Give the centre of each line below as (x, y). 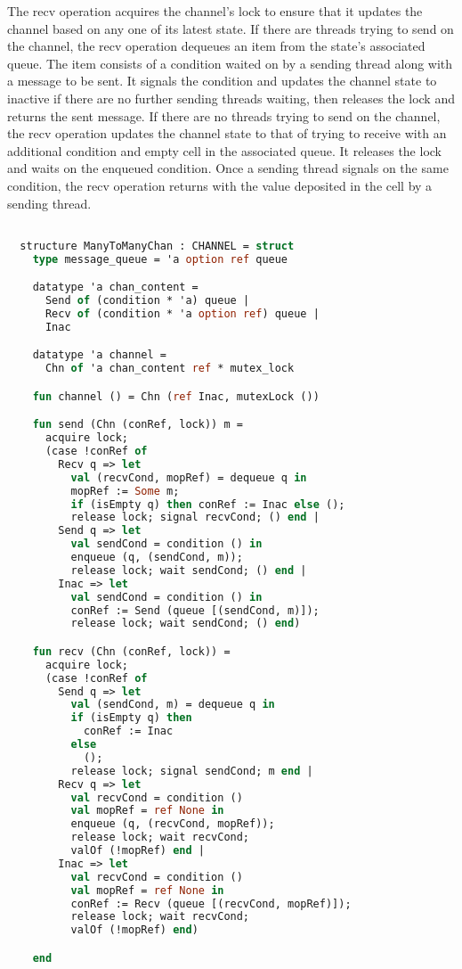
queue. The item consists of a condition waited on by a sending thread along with (230, 63)
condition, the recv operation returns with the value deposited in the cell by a (220, 185)
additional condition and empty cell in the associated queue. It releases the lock (224, 150)
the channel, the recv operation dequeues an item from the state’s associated (216, 46)
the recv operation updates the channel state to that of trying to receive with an (227, 133)
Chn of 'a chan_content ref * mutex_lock (170, 369)
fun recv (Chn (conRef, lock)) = (131, 651)
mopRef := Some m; (125, 491)
